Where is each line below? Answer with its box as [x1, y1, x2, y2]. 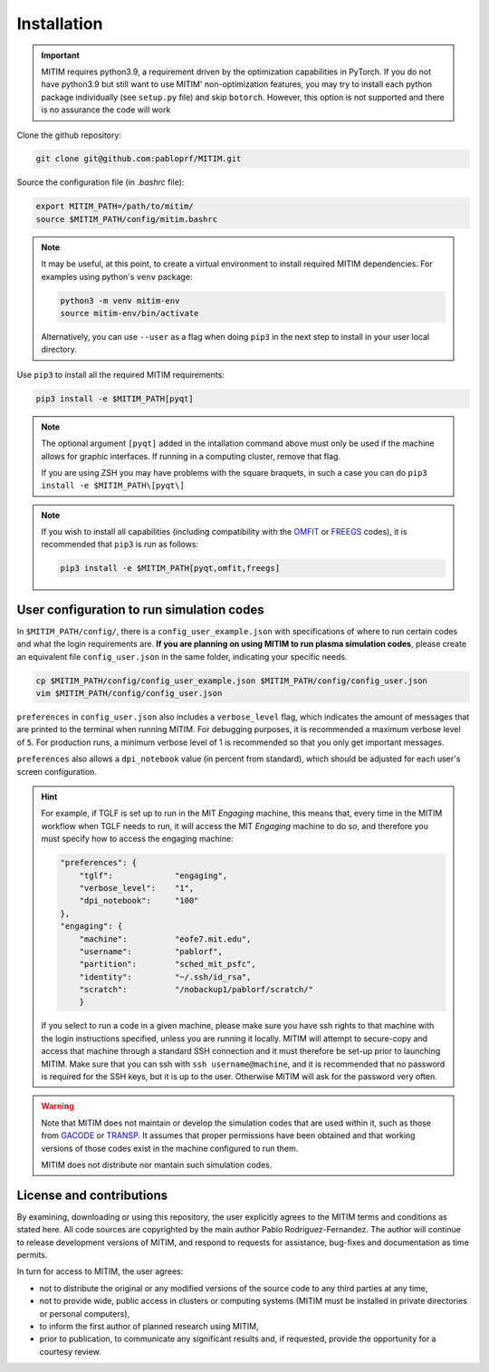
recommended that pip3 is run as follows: [41, 539, 199, 550]
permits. [16, 1250, 48, 1261]
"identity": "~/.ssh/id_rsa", [79, 971, 252, 982]
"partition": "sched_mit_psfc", [79, 959, 257, 970]
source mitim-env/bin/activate [60, 308, 199, 318]
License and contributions [16, 1187, 168, 1203]
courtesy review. [39, 1346, 101, 1357]
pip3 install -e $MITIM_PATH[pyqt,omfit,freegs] [60, 563, 281, 574]
